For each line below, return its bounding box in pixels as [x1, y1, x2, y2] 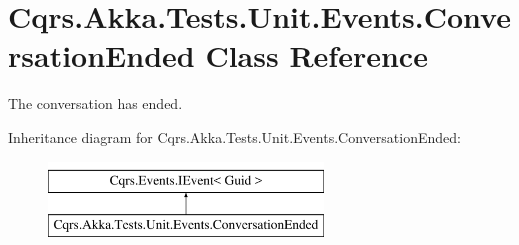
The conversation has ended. [8, 93, 183, 114]
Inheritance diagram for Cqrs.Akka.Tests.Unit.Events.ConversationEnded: [8, 126, 461, 147]
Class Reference [205, 35, 428, 76]
